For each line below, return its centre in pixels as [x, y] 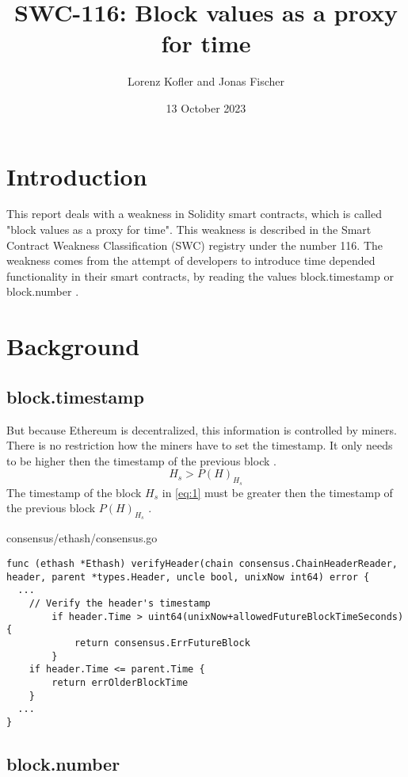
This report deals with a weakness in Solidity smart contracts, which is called [194, 214]
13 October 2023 [206, 107]
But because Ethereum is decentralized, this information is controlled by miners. [202, 429]
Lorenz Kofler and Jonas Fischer [206, 81]
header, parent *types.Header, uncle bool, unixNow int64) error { [188, 577]
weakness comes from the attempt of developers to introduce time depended [191, 260]
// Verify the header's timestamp [120, 603]
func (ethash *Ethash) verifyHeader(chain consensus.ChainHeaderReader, [202, 563]
